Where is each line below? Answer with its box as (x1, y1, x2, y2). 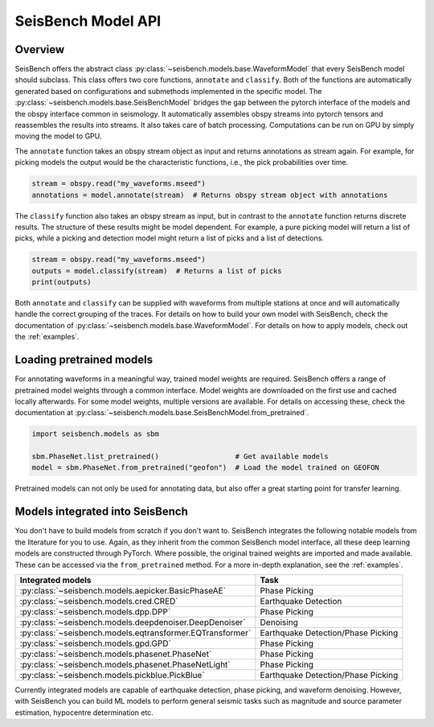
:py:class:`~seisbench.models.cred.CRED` (19, 595, 178, 606)
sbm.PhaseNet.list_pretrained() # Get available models (31, 452, 329, 462)
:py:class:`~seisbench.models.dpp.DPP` (19, 606, 171, 617)
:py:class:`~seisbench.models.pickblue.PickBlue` (19, 669, 205, 680)
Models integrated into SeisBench (14, 505, 189, 519)
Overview (14, 43, 65, 56)
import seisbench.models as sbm (31, 429, 160, 438)
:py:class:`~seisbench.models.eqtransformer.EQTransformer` (19, 627, 252, 639)
